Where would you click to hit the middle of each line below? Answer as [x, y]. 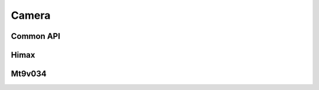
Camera [31, 15]
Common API [35, 36]
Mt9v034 [29, 74]
